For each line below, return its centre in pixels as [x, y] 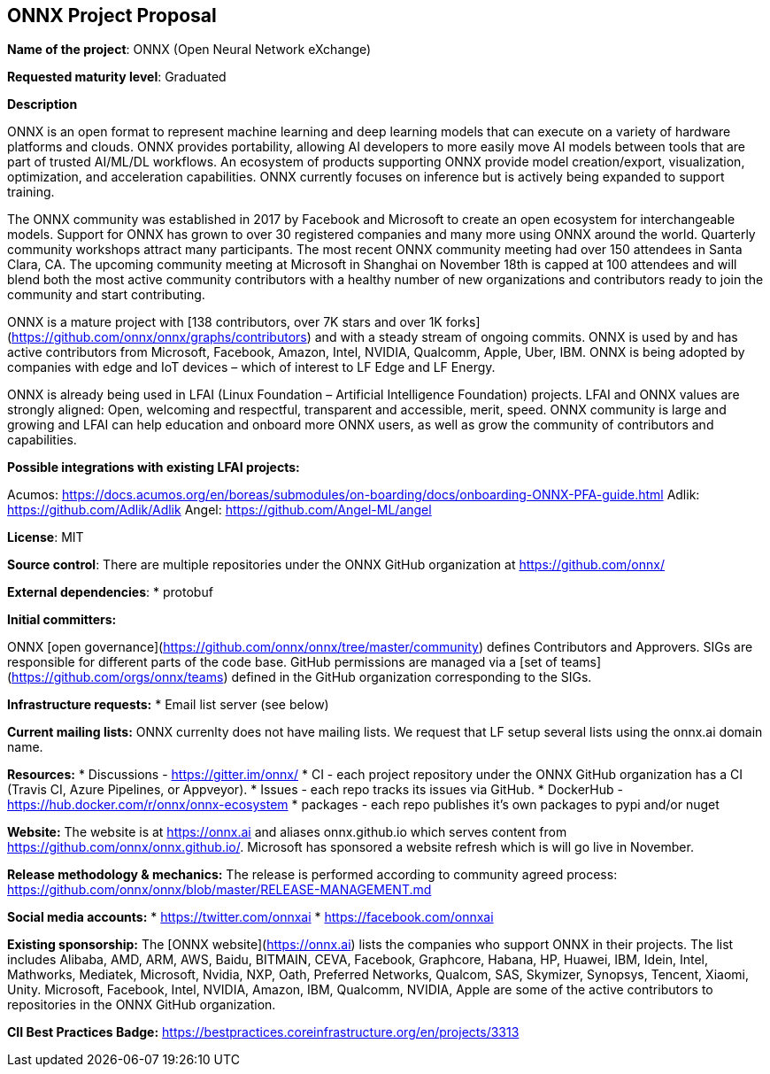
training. [31, 192]
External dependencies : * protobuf [110, 592]
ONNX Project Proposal [112, 15]
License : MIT [46, 537]
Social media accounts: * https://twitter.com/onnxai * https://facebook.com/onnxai [250, 917]
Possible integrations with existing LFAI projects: [154, 467]
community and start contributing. [106, 295]
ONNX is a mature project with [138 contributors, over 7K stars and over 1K [225, 322]
